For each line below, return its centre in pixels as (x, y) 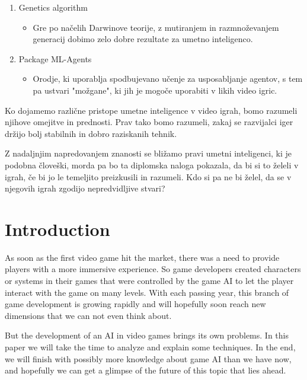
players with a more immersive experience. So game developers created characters (153, 269)
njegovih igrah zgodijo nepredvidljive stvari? (85, 188)
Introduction (57, 229)
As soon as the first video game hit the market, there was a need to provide (142, 257)
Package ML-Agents (55, 58)
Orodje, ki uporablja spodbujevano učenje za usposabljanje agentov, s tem (168, 79)
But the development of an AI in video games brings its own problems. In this (147, 335)
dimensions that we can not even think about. (88, 315)
